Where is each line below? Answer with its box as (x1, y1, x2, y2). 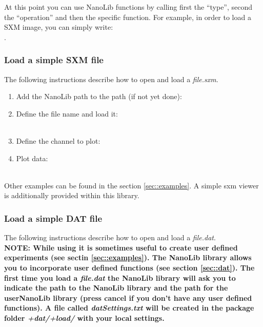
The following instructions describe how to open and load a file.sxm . (4, 73, 218, 84)
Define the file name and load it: (16, 108, 118, 119)
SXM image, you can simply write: (4, 22, 113, 32)
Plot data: (16, 152, 48, 163)
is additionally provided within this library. (4, 190, 139, 201)
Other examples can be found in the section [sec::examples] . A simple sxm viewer (4, 180, 259, 190)
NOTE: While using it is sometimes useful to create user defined (4, 242, 238, 253)
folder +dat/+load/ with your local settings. (4, 312, 165, 323)
